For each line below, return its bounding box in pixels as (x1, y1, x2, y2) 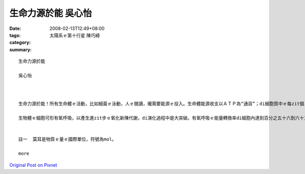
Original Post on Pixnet (9, 162, 57, 168)
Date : (9, 25, 21, 31)
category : (9, 40, 31, 46)
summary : (9, 46, 32, 53)
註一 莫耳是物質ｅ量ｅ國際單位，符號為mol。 (18, 136, 117, 142)
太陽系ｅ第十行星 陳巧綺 (49, 32, 100, 38)
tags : (9, 32, 21, 38)
